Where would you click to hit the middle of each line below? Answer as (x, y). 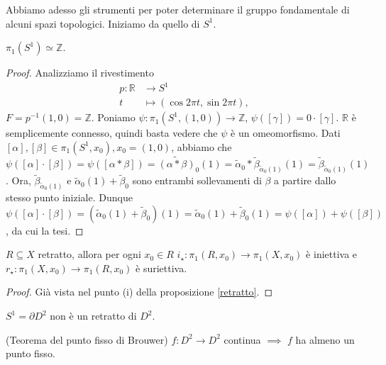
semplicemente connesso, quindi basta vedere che (112, 133)
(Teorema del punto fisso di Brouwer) (87, 339)
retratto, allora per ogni (89, 254)
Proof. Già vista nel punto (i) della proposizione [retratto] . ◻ (139, 292)
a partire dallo (305, 180)
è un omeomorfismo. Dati (286, 133)
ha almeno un (325, 339)
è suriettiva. (161, 268)
